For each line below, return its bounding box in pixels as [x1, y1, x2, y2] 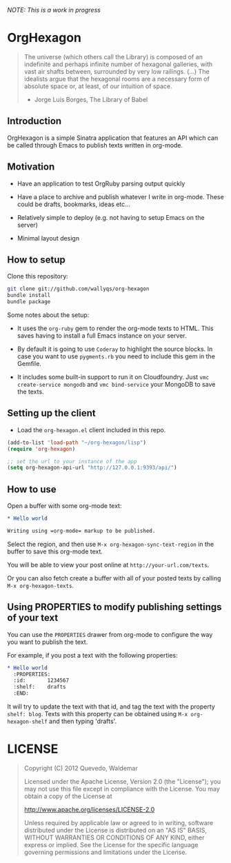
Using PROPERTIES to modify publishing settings [7, 601, 222, 613]
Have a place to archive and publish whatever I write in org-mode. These [17, 192, 224, 201]
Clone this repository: [7, 272, 69, 281]
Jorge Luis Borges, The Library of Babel [34, 95, 148, 103]
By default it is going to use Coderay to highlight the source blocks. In [17, 345, 213, 353]
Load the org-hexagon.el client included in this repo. [17, 425, 166, 434]
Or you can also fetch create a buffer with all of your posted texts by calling [7, 573, 221, 582]
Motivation [7, 161, 55, 173]
